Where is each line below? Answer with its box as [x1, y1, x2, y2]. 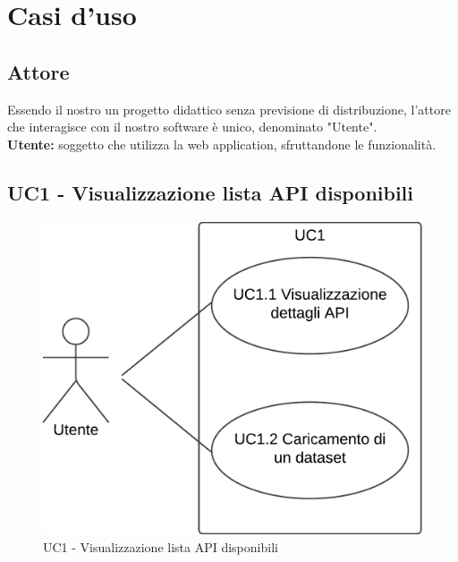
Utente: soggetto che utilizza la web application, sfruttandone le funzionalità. [7, 134, 437, 153]
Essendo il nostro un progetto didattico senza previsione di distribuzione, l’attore [7, 99, 451, 118]
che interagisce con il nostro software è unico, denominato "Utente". [7, 117, 377, 136]
